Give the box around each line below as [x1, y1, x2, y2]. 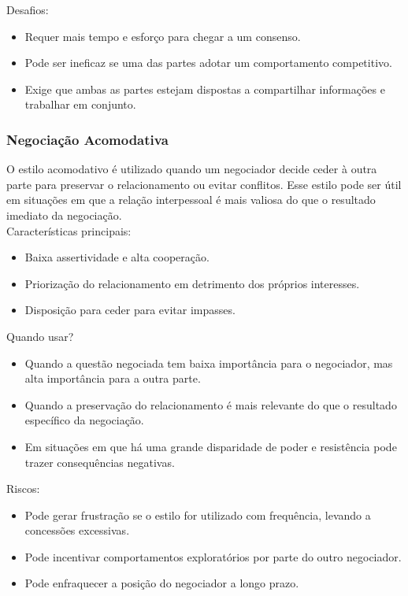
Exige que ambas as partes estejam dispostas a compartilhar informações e [24, 80, 385, 97]
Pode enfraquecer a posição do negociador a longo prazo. [24, 575, 299, 591]
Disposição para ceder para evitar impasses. [24, 302, 236, 318]
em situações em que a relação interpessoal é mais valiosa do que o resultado [6, 191, 376, 208]
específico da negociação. [24, 412, 144, 428]
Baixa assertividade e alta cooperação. [24, 249, 210, 265]
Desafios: [6, 2, 49, 17]
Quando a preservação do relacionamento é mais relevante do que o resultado [24, 396, 397, 413]
